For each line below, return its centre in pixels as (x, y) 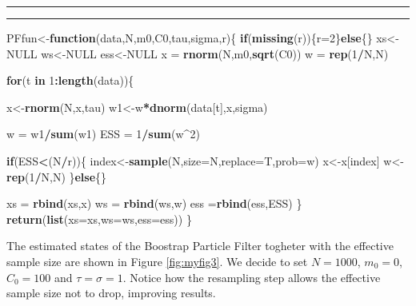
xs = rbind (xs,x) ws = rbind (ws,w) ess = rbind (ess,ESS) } (154, 203)
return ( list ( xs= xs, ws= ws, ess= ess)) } (99, 219)
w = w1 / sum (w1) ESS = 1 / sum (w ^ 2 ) (103, 134)
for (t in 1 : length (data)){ (70, 80)
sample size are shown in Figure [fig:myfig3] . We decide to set (157, 261)
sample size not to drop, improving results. (111, 293)
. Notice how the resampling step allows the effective (252, 277)
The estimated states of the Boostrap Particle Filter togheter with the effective (200, 246)
